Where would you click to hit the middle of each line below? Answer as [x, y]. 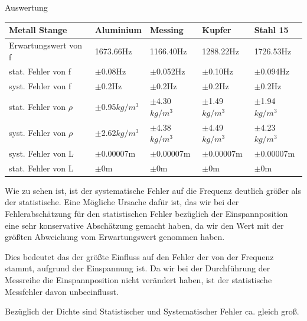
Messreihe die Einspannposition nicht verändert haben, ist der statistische [138, 280]
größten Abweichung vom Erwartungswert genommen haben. [115, 237]
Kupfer [217, 30]
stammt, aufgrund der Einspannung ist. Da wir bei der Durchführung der [138, 268]
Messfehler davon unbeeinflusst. [62, 291]
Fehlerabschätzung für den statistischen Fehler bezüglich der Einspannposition [146, 214]
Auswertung [26, 7]
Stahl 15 [271, 30]
